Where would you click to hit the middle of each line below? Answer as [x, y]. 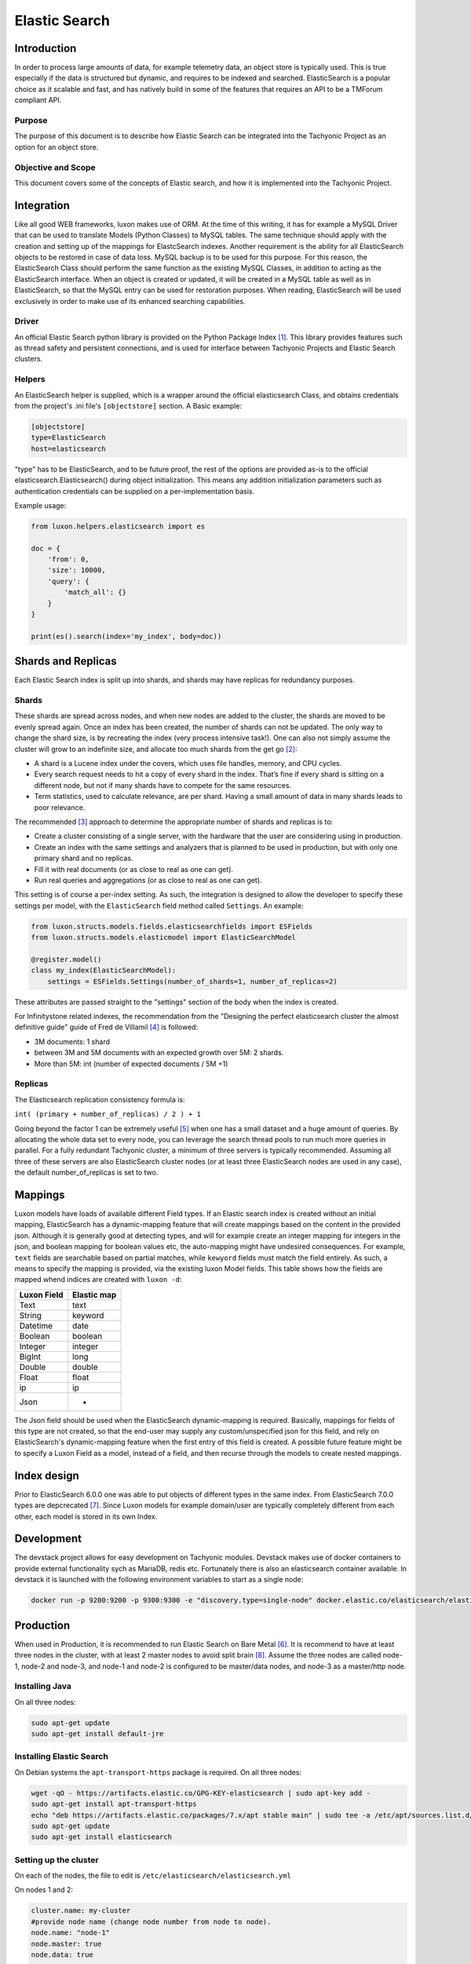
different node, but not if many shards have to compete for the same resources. [163, 785]
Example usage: [40, 505]
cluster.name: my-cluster [81, 1911]
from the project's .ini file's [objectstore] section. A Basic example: [128, 406]
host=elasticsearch [68, 449]
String [31, 1315]
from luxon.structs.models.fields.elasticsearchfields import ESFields [172, 926]
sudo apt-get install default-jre [97, 1734]
